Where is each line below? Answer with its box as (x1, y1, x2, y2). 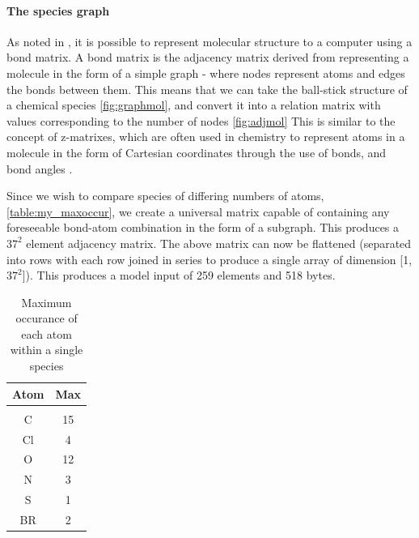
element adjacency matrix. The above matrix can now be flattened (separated (26, 234, 412, 251)
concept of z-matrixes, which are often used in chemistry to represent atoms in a (6, 128, 405, 145)
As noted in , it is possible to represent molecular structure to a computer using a (6, 32, 413, 49)
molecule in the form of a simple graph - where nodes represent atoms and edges (6, 64, 405, 81)
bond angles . (6, 160, 73, 177)
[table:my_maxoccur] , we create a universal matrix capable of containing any (6, 203, 390, 220)
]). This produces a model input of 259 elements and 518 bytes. (22, 267, 336, 284)
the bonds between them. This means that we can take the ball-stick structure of (6, 80, 408, 97)
